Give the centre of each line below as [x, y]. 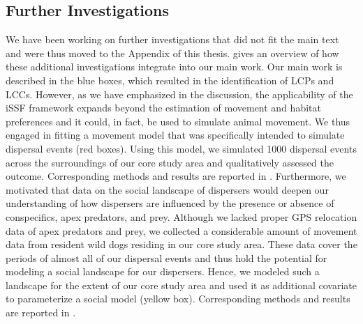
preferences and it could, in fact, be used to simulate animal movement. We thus [178, 121]
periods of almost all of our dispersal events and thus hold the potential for [166, 257]
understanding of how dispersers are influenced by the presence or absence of [170, 203]
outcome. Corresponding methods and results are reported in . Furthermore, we [176, 176]
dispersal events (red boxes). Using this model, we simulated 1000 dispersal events [181, 148]
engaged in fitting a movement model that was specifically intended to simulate [175, 135]
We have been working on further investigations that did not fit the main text [172, 39]
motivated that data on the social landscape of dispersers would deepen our [167, 189]
